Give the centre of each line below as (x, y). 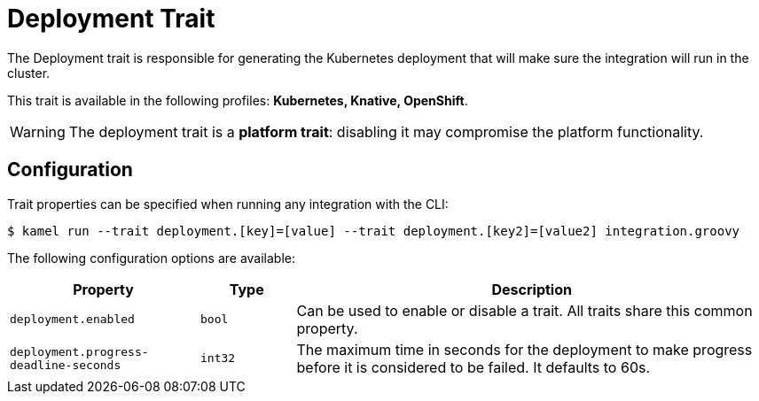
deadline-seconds (66, 365)
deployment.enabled (72, 320)
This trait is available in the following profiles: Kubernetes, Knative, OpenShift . (238, 100)
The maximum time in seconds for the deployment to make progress (524, 349)
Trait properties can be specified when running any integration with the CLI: (228, 204)
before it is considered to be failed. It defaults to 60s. (473, 367)
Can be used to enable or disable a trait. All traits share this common (524, 310)
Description (532, 289)
